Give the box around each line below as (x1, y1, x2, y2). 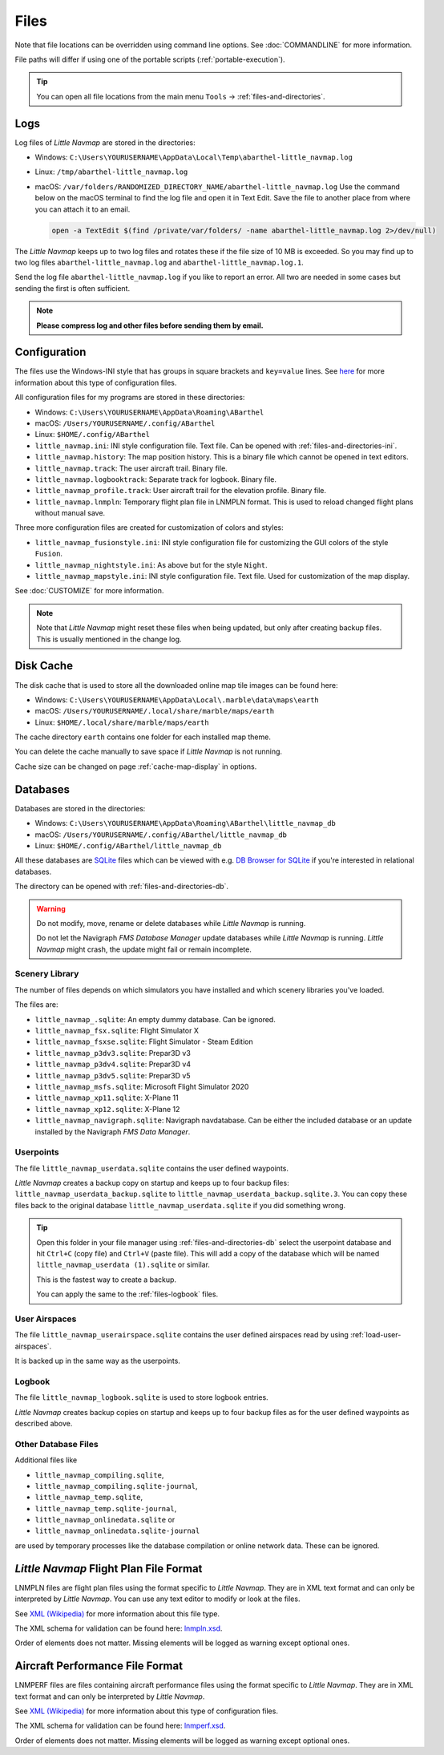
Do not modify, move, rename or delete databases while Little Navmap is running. (36, 918, 306, 928)
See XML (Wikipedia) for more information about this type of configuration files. (14, 1706, 278, 1716)
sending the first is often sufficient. (14, 283, 131, 293)
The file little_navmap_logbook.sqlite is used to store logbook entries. (14, 1393, 268, 1402)
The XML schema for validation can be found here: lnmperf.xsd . (14, 1721, 226, 1731)
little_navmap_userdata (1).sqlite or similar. (36, 1260, 210, 1270)
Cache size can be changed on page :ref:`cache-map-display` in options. (14, 762, 257, 771)
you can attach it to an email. (34, 204, 131, 214)
